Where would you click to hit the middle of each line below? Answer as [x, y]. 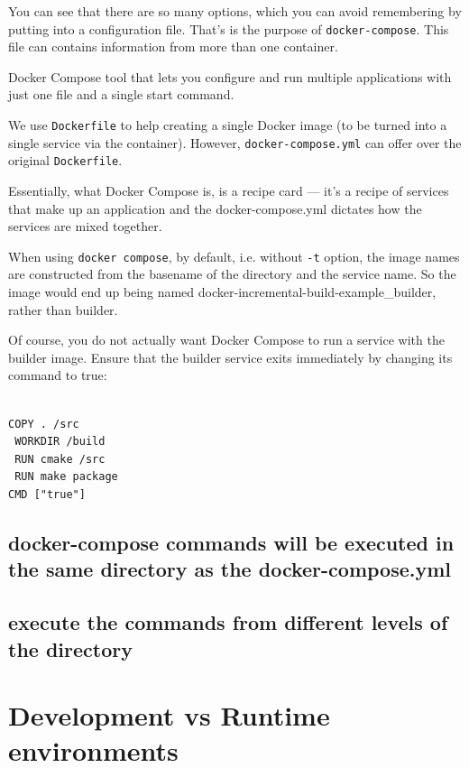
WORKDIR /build [60, 442]
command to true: [58, 375]
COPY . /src [44, 424]
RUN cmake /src [60, 459]
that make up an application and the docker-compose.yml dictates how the [215, 208]
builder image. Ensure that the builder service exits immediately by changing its [230, 357]
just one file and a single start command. [121, 94]
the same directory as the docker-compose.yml [230, 569]
